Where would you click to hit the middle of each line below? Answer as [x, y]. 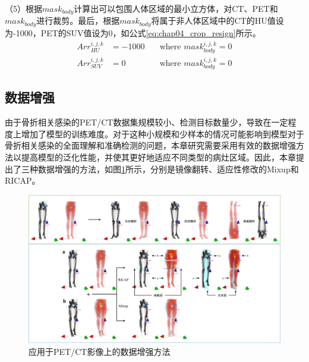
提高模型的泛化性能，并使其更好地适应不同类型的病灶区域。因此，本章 [158, 157]
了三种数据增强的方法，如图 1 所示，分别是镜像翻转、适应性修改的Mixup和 [156, 169]
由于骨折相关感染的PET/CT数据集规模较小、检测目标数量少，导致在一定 [146, 122]
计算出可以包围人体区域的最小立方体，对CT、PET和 [176, 8]
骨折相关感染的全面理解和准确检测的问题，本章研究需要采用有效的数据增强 [150, 145]
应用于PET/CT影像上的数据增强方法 [100, 351]
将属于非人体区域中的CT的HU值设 [217, 21]
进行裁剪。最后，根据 [78, 21]
